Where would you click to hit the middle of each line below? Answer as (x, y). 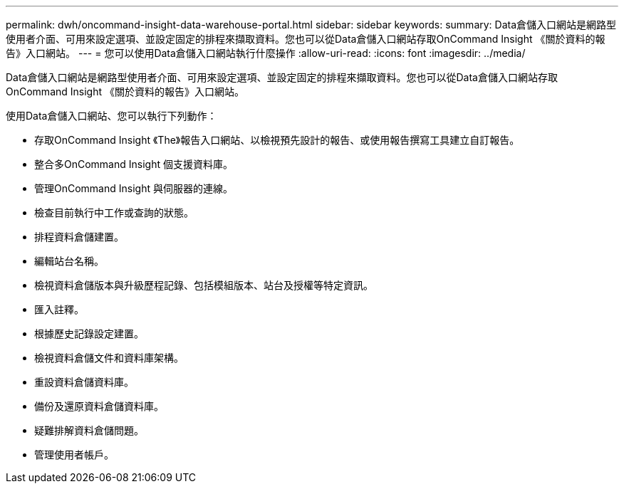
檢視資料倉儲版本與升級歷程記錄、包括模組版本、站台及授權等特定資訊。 (204, 285)
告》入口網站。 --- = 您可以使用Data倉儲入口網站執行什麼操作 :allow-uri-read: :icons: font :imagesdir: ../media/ (266, 53)
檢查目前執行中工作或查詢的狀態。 (114, 212)
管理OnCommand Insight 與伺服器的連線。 (134, 188)
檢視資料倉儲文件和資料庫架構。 (109, 358)
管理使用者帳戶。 (74, 454)
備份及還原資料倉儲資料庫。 (99, 406)
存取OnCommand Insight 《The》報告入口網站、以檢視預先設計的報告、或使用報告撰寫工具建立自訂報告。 (277, 140)
